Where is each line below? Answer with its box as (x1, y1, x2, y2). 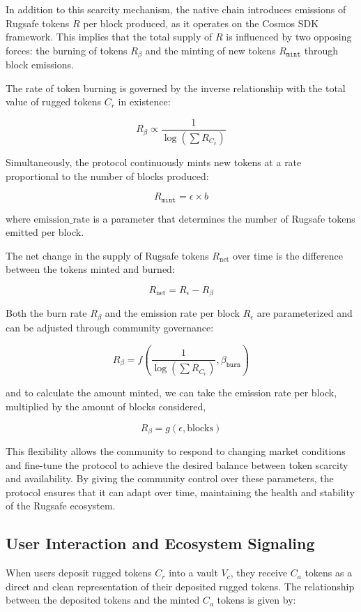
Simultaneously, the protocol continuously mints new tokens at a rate (6, 154, 302, 169)
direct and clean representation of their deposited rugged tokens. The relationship (6, 579, 355, 593)
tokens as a (305, 565, 353, 580)
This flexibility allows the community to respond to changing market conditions (6, 444, 346, 458)
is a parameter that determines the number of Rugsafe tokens (93, 211, 355, 225)
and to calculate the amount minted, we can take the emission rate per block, (6, 385, 337, 400)
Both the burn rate (6, 306, 87, 320)
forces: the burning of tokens (6, 43, 128, 57)
